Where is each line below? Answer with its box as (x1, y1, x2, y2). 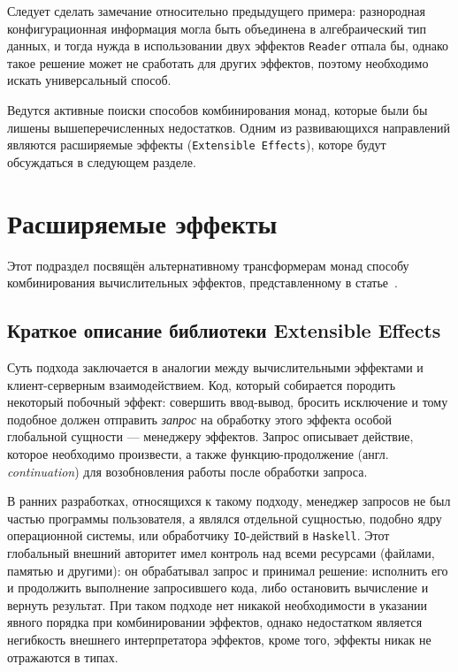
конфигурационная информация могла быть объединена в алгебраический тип (7, 19, 427, 37)
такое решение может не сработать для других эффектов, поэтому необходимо (7, 53, 429, 72)
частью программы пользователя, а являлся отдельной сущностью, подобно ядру (7, 508, 442, 527)
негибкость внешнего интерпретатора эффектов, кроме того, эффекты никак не (7, 630, 431, 648)
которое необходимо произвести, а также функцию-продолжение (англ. (7, 444, 389, 462)
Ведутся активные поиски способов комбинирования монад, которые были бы (7, 101, 428, 119)
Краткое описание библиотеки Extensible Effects (7, 317, 441, 344)
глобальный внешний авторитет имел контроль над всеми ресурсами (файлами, (7, 543, 435, 561)
